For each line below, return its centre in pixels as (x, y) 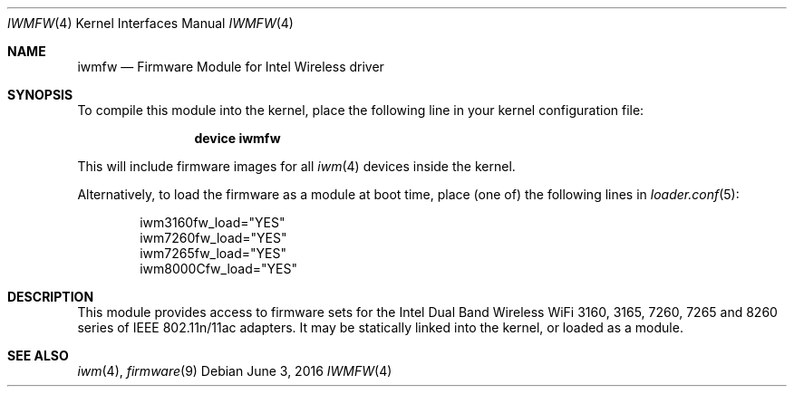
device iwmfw (237, 138)
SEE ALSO (38, 356)
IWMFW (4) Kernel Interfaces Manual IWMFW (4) (150, 23)
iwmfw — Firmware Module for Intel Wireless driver (231, 67)
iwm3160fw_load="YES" (213, 222)
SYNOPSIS (40, 95)
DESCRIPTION (51, 297)
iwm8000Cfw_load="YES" (218, 269)
